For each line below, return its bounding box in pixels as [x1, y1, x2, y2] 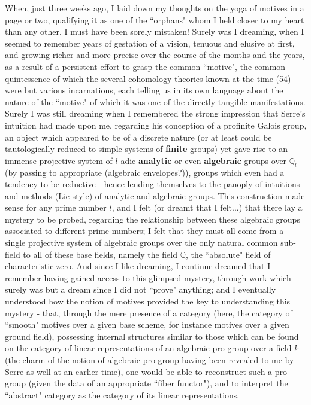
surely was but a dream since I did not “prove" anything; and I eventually [5, 283, 276, 296]
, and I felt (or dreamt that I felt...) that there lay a [111, 201, 303, 214]
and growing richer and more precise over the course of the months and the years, [5, 48, 305, 61]
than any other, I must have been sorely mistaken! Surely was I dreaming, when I [5, 25, 304, 38]
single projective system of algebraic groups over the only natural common [5, 236, 278, 249]
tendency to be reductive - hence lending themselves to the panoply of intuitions [5, 178, 300, 190]
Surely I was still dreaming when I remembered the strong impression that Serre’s [5, 107, 306, 120]
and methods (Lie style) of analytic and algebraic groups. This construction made [5, 189, 305, 202]
